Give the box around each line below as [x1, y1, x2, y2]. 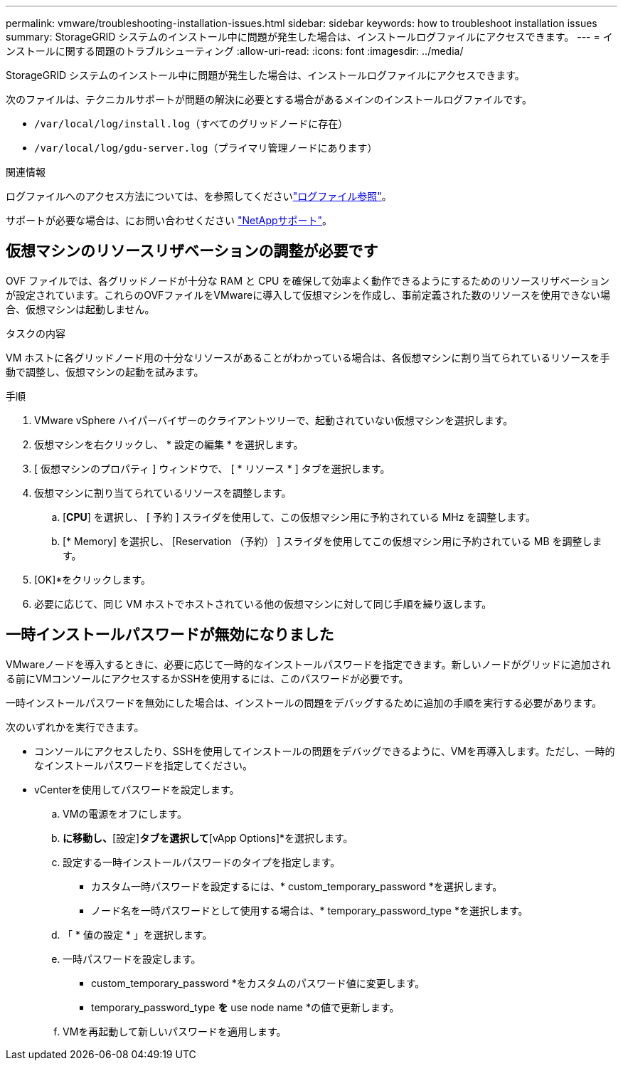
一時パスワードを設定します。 [63, 952, 201, 965]
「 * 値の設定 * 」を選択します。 [63, 928, 213, 941]
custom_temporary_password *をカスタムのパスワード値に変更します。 [91, 976, 425, 989]
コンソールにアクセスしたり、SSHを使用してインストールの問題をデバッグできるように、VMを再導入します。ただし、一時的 [34, 744, 615, 757]
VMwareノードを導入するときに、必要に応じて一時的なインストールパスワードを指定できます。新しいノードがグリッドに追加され [6, 658, 611, 670]
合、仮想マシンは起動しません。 [6, 302, 155, 315]
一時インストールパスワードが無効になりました [6, 626, 334, 644]
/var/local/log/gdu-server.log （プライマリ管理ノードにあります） [34, 142, 378, 154]
